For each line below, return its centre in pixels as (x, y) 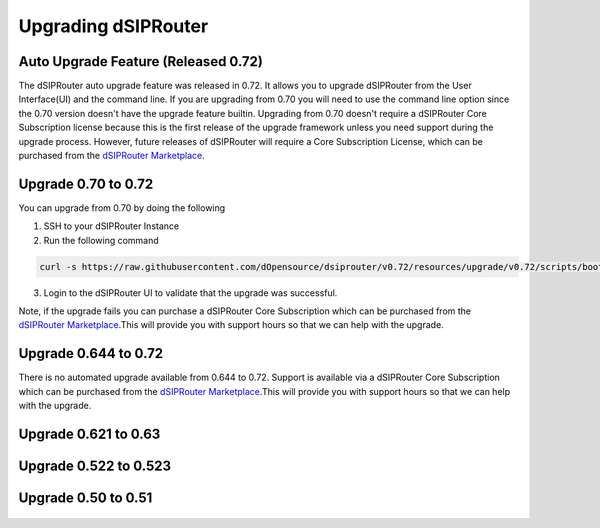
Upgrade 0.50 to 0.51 (85, 497)
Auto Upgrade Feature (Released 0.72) (141, 61)
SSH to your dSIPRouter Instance (111, 226)
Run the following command (101, 240)
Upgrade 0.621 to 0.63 (89, 433)
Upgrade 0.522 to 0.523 (95, 465)
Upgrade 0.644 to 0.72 (91, 353)
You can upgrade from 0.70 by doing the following (122, 207)
